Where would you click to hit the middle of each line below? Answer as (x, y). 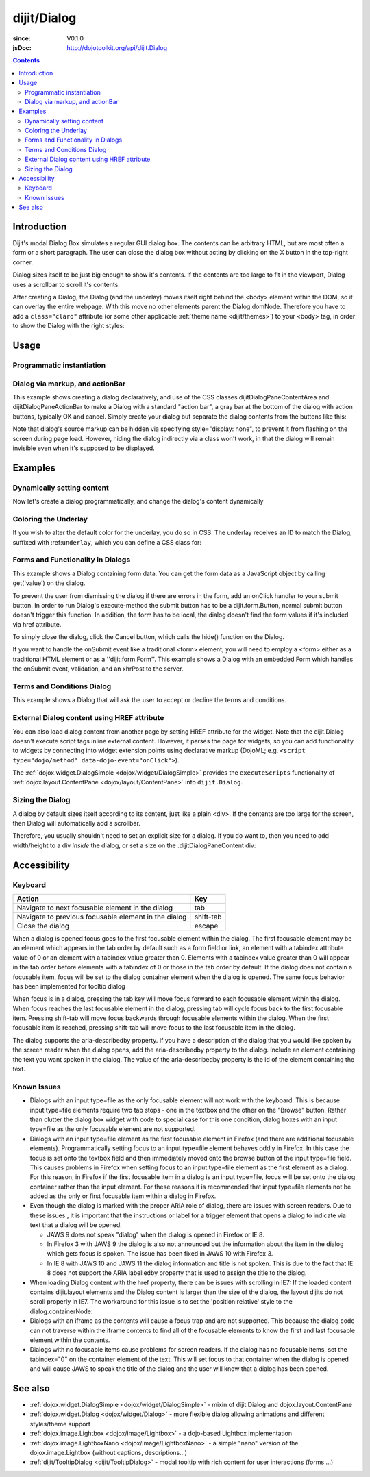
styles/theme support (60, 1424)
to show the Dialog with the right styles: (69, 326)
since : (22, 38)
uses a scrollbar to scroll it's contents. (66, 284)
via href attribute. (37, 624)
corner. (23, 262)
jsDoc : (22, 47)
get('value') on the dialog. (49, 583)
